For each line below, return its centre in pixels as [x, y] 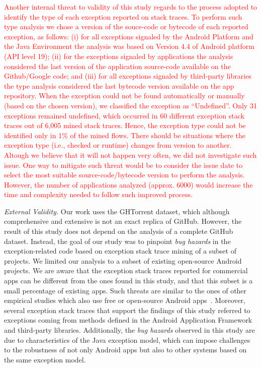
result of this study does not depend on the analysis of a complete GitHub [119, 231]
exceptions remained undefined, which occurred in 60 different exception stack [124, 115]
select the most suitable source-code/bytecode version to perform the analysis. [124, 175]
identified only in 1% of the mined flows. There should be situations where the [125, 135]
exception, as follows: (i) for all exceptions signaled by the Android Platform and [129, 36]
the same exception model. [45, 359]
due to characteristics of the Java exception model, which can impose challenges [127, 340]
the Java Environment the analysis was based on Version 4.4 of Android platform [129, 46]
